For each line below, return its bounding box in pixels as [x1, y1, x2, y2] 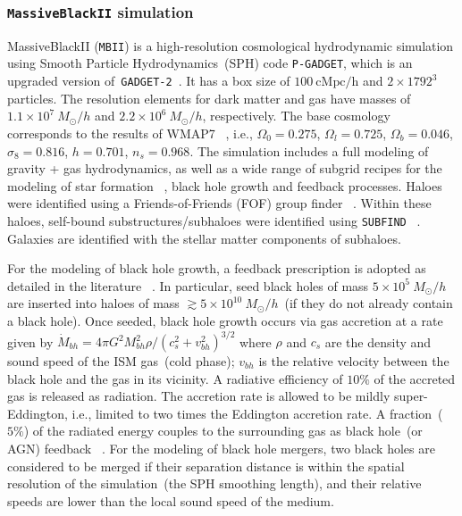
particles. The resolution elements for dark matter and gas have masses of [7, 88, 411, 107]
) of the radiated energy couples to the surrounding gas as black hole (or [23, 421, 423, 440]
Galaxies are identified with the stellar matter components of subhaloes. [7, 229, 401, 247]
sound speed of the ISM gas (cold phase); [7, 352, 235, 370]
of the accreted [374, 369, 456, 387]
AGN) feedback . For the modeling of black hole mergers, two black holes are [7, 439, 435, 457]
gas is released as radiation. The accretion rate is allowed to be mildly [7, 387, 391, 405]
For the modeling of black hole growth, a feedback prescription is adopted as [7, 259, 426, 278]
